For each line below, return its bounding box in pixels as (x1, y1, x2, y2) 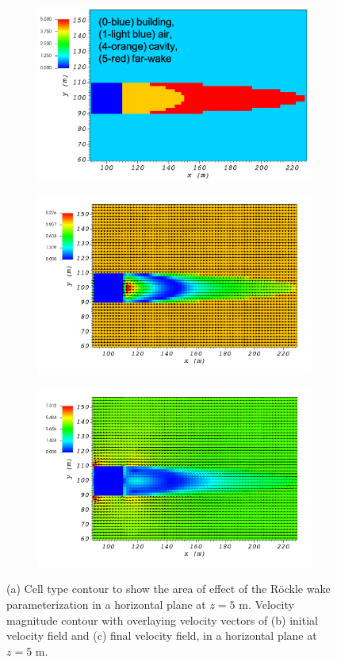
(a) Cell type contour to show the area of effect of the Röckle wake (6, 580, 331, 597)
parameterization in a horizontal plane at (6, 596, 206, 613)
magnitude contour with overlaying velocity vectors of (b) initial (6, 611, 318, 628)
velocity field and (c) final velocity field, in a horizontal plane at (6, 627, 317, 644)
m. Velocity (239, 596, 294, 613)
